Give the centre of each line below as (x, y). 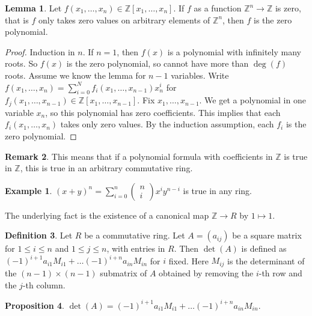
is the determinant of (266, 260)
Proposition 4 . (35, 305)
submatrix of (124, 272)
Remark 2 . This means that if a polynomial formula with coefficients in (139, 156)
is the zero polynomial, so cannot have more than (158, 63)
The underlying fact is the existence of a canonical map (107, 215)
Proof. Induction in (40, 51)
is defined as (264, 248)
